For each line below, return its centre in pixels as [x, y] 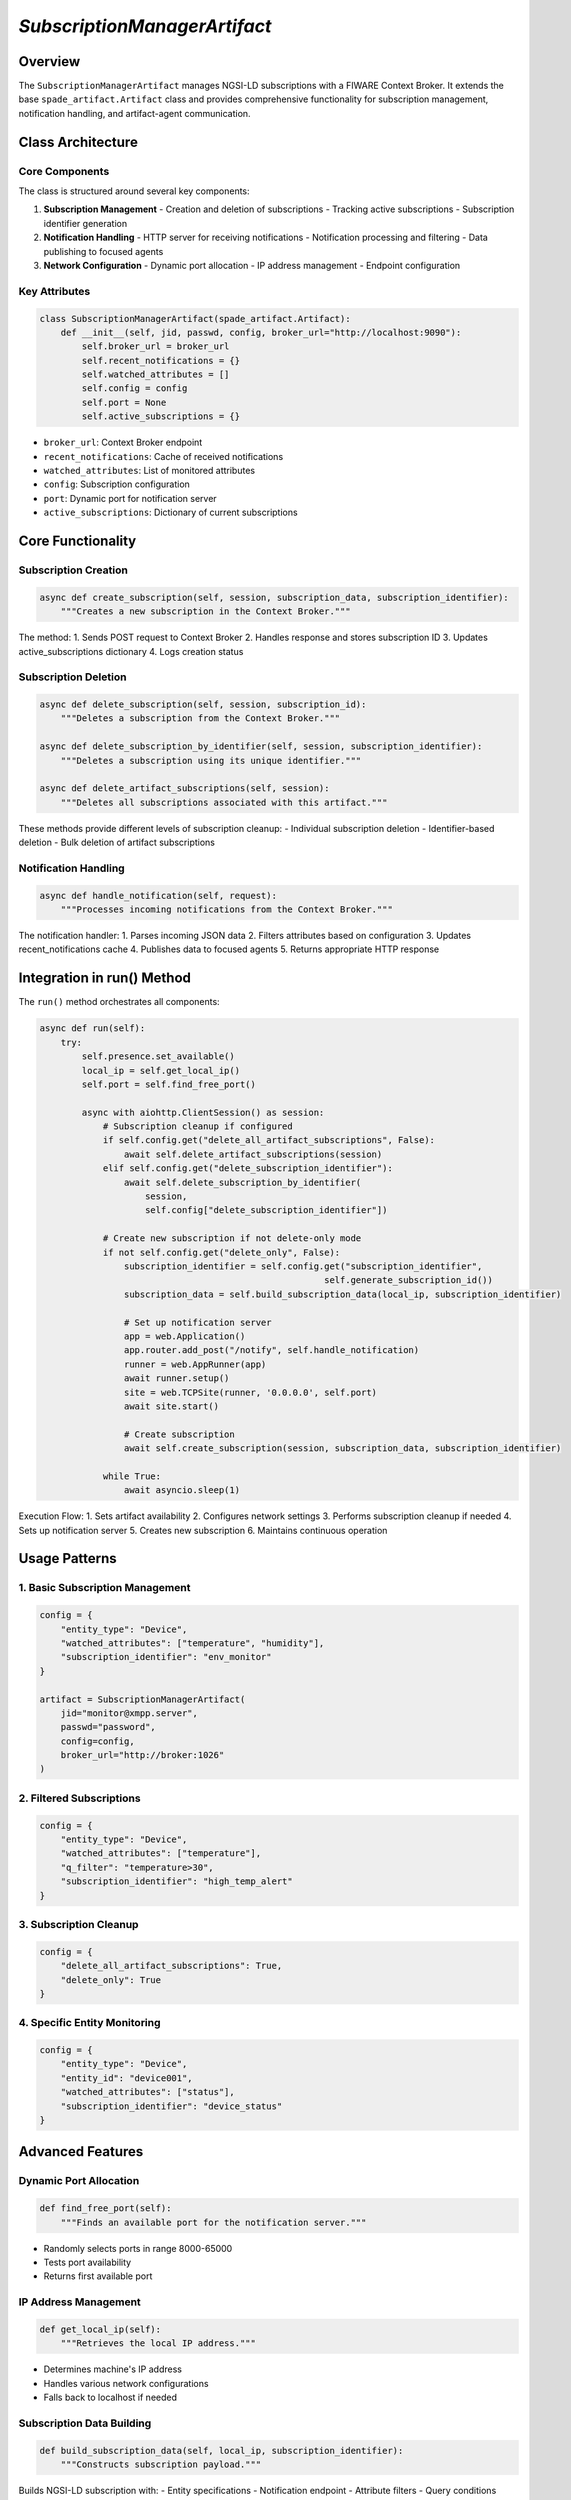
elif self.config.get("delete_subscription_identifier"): [248, 1168]
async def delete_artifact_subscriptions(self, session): [184, 788]
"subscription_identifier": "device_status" [171, 2106]
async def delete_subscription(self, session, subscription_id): [203, 704]
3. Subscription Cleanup [78, 1924]
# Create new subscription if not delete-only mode [232, 1238]
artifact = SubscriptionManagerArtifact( [142, 1699]
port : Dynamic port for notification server [130, 498]
